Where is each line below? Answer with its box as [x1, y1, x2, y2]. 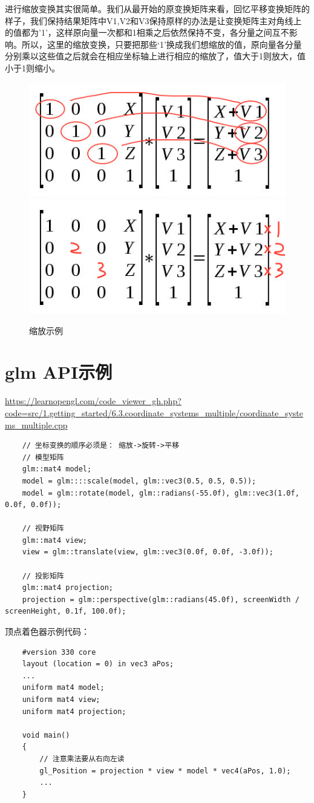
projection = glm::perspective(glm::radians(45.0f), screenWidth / [22, 595, 299, 604]
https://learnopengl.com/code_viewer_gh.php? [5, 395, 182, 407]
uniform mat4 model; [22, 683, 105, 692]
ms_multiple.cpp [5, 418, 68, 431]
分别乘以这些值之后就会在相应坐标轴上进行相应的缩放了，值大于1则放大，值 [5, 50, 306, 62]
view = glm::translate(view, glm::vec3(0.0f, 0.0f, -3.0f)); [22, 548, 273, 557]
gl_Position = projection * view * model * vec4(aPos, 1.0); [39, 766, 291, 775]
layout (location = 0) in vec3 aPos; [22, 660, 174, 669]
